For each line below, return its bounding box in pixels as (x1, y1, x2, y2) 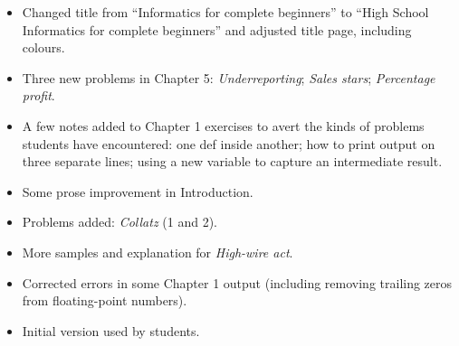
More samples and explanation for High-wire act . (22, 242, 293, 261)
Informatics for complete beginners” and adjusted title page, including (22, 20, 412, 39)
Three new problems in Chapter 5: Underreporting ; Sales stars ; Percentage (22, 68, 435, 87)
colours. (22, 38, 65, 57)
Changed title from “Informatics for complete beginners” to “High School (22, 3, 429, 21)
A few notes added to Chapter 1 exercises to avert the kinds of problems (22, 116, 425, 135)
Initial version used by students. (22, 321, 200, 340)
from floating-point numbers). (22, 291, 187, 310)
